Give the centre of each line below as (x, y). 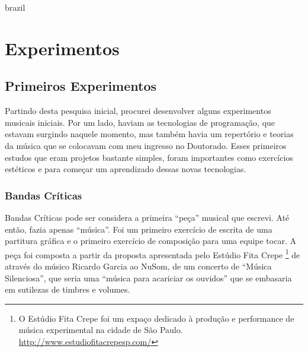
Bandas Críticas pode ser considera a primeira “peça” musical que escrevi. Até (147, 217)
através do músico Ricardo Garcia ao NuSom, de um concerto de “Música (138, 266)
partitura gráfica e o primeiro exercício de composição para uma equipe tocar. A (150, 241)
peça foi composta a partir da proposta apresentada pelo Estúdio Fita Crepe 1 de (153, 253)
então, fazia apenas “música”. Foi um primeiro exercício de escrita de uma (139, 229)
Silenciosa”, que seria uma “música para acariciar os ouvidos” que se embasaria (148, 278)
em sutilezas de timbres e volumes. (68, 289)
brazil (15, 7)
